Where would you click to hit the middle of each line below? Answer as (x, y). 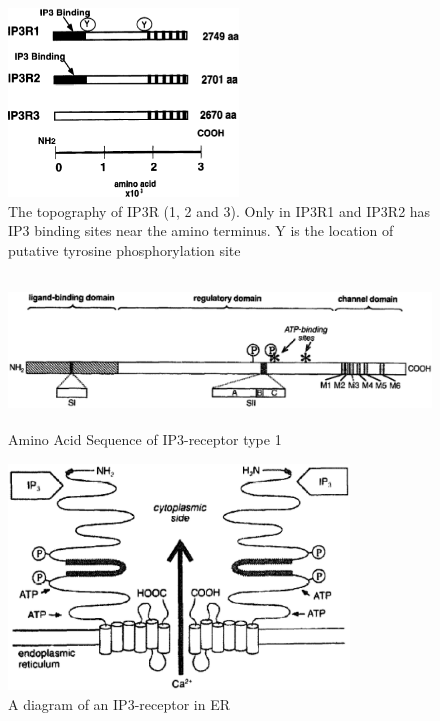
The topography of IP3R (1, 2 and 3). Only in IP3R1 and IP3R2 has (219, 210)
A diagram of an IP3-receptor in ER (119, 704)
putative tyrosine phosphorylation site (124, 249)
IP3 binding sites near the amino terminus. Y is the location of (201, 230)
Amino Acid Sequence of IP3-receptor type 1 (145, 439)
